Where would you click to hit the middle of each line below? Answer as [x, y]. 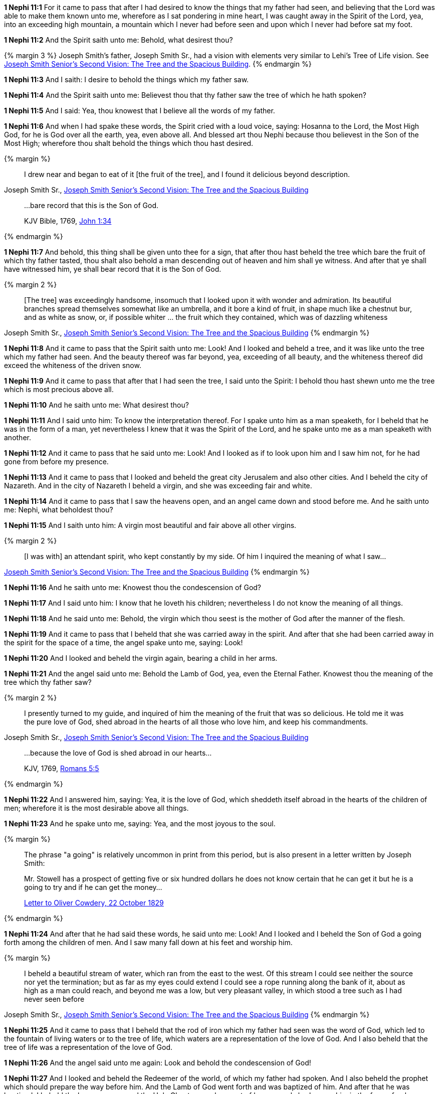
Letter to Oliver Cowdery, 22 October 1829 [94, 903]
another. [18, 437]
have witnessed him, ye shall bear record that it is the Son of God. [113, 269]
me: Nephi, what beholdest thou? [59, 510]
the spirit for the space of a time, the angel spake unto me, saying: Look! [124, 643]
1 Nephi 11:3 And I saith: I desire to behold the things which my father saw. [127, 79]
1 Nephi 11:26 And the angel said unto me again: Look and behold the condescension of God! [158, 1063]
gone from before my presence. [56, 462]
